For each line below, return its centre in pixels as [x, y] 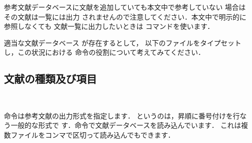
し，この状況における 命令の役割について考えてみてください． [105, 52]
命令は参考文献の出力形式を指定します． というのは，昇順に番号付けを [119, 115]
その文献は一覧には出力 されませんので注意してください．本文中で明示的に [125, 16]
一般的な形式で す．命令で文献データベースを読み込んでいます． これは [126, 125]
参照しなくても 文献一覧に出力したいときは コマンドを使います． [109, 26]
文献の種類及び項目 [50, 79]
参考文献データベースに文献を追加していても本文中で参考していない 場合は [125, 7]
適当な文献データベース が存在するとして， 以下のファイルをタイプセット [123, 42]
